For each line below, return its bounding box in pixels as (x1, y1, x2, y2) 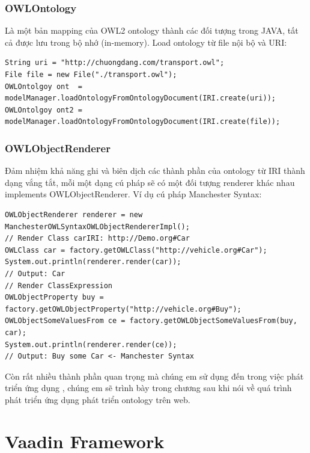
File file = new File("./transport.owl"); (5, 70, 177, 79)
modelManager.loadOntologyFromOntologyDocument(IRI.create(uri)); (5, 94, 276, 103)
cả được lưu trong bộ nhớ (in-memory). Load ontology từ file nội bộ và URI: (5, 35, 287, 48)
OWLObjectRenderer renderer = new (5, 210, 143, 219)
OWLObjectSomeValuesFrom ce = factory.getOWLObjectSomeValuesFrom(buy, (5, 316, 297, 325)
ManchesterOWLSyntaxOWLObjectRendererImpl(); (5, 222, 190, 231)
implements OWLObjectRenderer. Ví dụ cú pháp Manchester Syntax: (5, 188, 262, 200)
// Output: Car (5, 269, 65, 278)
